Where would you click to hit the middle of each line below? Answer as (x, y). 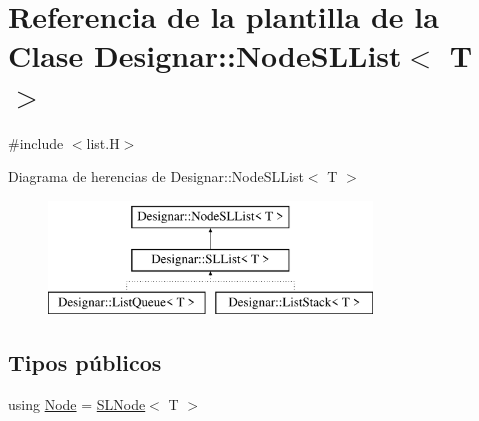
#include (36, 142)
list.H (103, 142)
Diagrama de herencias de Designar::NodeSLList (156, 176)
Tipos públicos (85, 362)
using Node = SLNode (77, 403)
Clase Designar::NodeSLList (205, 55)
